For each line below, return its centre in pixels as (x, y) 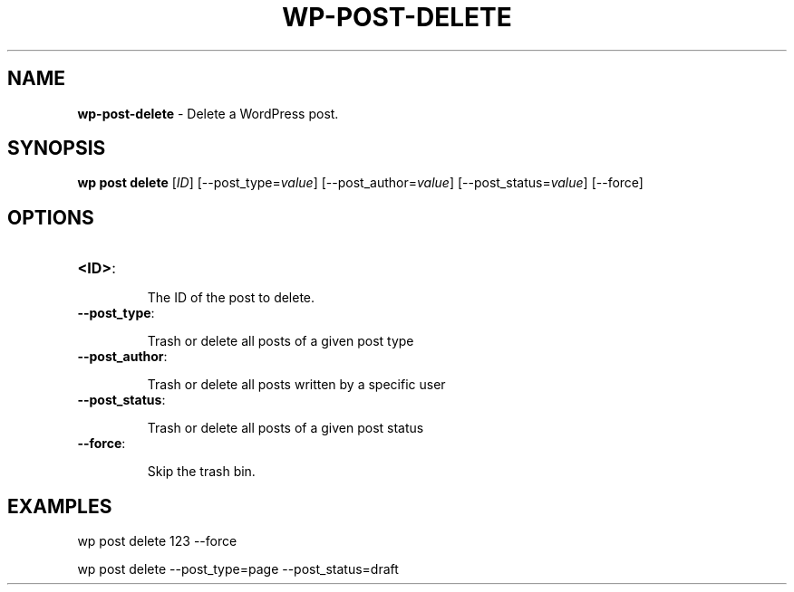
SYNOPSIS (57, 148)
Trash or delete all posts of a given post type (281, 341)
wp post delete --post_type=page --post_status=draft (238, 569)
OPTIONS (51, 217)
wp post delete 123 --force (157, 541)
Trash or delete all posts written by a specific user (296, 385)
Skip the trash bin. (201, 472)
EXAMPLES (60, 506)
